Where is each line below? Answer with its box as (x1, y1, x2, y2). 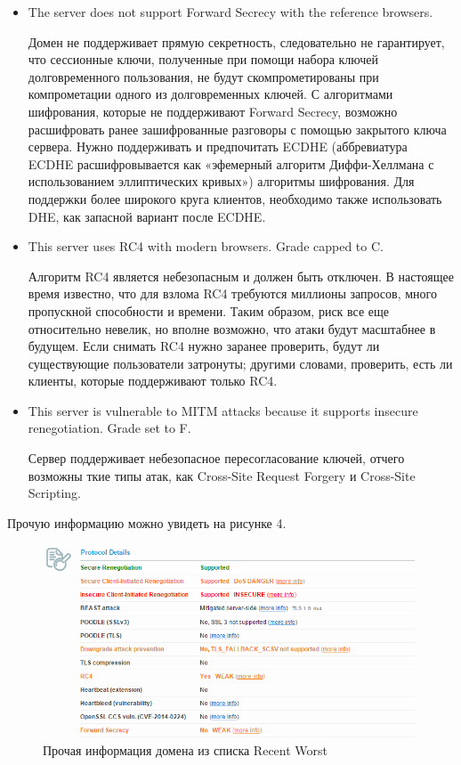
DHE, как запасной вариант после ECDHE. (28, 207, 266, 225)
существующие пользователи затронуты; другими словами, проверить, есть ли (28, 354, 453, 372)
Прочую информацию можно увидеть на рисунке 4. (7, 513, 287, 532)
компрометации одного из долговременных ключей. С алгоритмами (28, 85, 393, 103)
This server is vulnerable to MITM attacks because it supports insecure (28, 401, 418, 419)
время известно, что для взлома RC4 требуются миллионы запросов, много (28, 284, 437, 303)
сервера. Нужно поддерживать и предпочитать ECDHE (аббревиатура (28, 137, 408, 156)
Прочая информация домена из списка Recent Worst (43, 740, 328, 759)
